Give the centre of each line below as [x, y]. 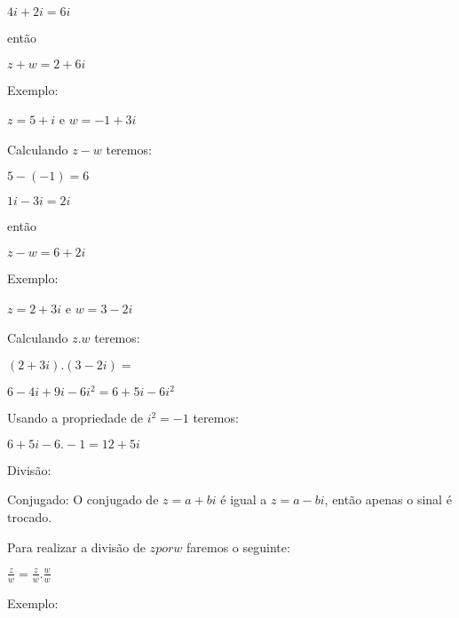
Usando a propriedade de [75, 418]
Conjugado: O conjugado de [83, 499]
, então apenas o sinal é [388, 499]
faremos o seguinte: [238, 547]
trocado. [30, 517]
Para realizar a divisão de [76, 547]
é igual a [244, 499]
